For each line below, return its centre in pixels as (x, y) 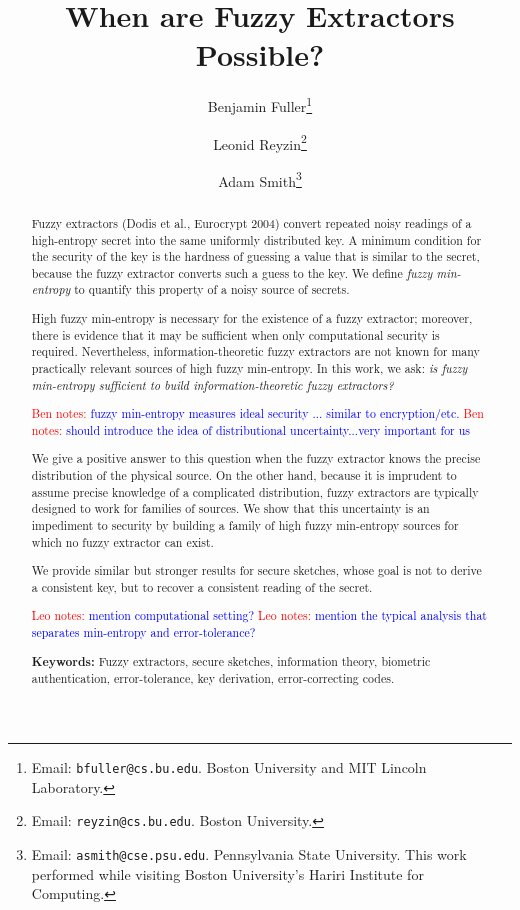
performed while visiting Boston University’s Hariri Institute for (227, 873)
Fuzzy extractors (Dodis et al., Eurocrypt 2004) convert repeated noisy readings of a (251, 222)
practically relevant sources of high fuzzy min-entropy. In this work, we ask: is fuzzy (249, 368)
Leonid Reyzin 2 (260, 142)
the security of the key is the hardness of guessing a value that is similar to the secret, (255, 256)
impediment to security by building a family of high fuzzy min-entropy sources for (245, 525)
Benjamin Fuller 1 (260, 104)
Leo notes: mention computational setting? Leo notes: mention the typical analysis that (259, 615)
